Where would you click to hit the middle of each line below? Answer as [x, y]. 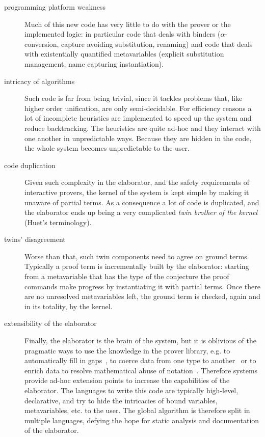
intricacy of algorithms [39, 81]
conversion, [42, 44]
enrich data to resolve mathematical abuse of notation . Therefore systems [141, 370]
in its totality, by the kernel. [69, 306]
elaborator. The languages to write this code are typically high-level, [131, 390]
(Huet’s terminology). [58, 222]
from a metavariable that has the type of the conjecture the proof [127, 276]
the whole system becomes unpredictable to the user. [107, 148]
